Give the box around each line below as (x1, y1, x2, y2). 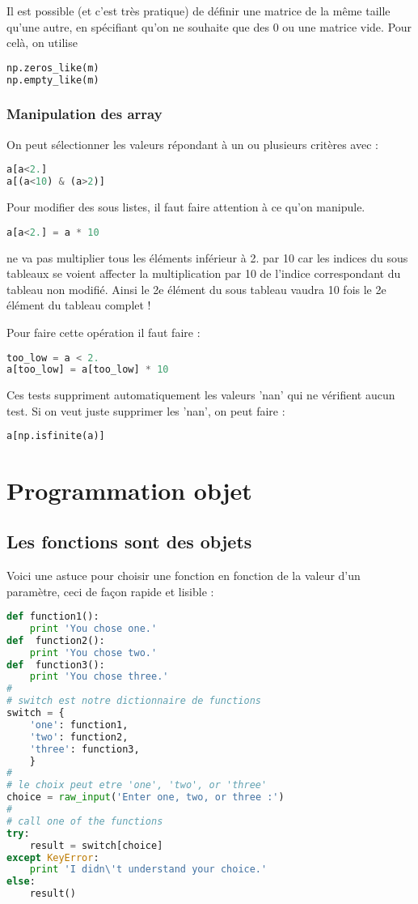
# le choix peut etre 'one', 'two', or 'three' (6, 779, 268, 791)
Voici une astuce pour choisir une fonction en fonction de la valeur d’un (6, 566, 361, 583)
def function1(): (6, 611, 99, 623)
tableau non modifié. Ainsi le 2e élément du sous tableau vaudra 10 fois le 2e (6, 280, 386, 297)
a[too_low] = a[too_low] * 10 (6, 364, 169, 376)
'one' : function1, (29, 719, 129, 731)
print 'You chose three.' (29, 671, 169, 683)
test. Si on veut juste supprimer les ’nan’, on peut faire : (6, 402, 285, 419)
